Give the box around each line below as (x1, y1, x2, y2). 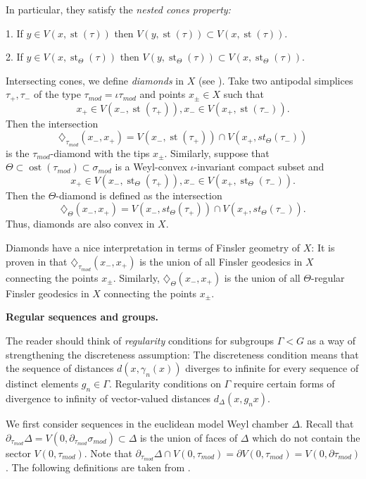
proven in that (6, 254, 68, 268)
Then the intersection (6, 116, 99, 130)
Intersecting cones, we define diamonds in (6, 73, 184, 87)
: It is (311, 240, 335, 254)
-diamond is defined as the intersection (56, 187, 222, 202)
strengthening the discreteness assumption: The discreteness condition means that (6, 347, 359, 361)
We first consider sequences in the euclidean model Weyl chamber (6, 416, 289, 430)
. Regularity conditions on (108, 376, 221, 391)
